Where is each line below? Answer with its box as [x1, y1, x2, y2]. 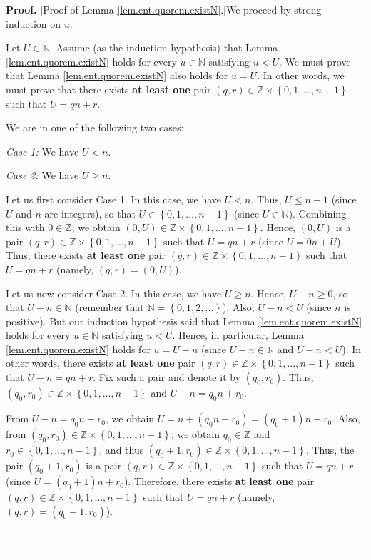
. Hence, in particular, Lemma [172, 327, 304, 342]
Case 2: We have [6, 168, 79, 183]
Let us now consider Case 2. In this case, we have [6, 285, 222, 300]
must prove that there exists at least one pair [6, 81, 211, 96]
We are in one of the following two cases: [6, 120, 184, 135]
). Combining [288, 205, 347, 220]
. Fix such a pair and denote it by [93, 370, 241, 385]
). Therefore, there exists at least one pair [124, 474, 315, 489]
